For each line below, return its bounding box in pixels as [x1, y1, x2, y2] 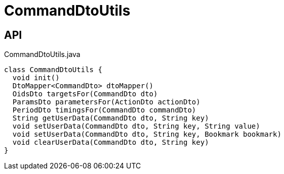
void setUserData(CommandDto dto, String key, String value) [12, 122, 260, 131]
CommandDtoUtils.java [4, 50, 80, 59]
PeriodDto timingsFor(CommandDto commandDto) [12, 106, 196, 114]
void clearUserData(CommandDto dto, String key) [12, 138, 209, 147]
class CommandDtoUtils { [4, 66, 102, 74]
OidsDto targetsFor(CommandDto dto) [12, 90, 158, 98]
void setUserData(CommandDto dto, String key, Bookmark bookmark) [12, 130, 281, 139]
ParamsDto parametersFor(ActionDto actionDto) [12, 98, 200, 106]
